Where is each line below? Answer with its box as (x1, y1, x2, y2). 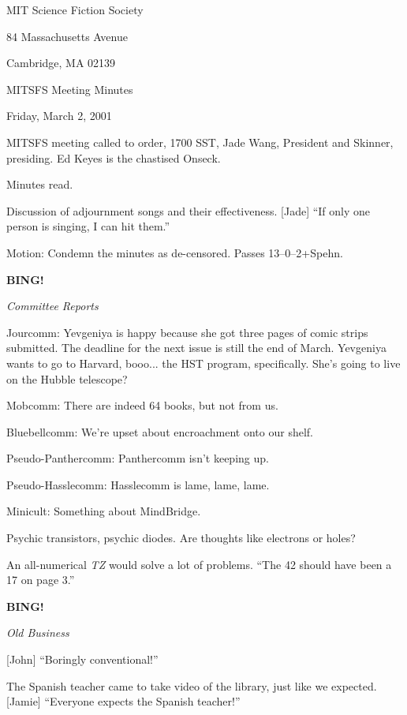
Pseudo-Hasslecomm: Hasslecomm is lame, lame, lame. (6, 476, 270, 492)
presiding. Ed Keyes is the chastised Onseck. (6, 149, 221, 166)
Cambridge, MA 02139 (6, 54, 116, 71)
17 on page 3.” (6, 571, 75, 588)
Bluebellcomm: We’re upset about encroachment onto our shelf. (6, 423, 313, 440)
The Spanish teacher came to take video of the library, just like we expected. (6, 677, 377, 694)
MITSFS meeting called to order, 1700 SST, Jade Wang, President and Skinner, (6, 133, 394, 150)
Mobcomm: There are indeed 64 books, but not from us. (6, 397, 278, 414)
